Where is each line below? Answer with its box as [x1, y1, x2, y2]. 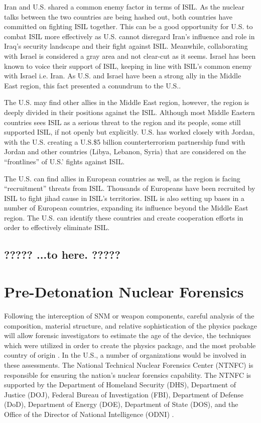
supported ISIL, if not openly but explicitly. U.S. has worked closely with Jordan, [4, 127, 255, 137]
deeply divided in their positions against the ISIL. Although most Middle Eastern [4, 107, 255, 117]
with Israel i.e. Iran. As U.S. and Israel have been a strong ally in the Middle [4, 70, 241, 81]
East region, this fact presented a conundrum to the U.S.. [4, 80, 181, 90]
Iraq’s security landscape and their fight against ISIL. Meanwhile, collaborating [4, 41, 248, 51]
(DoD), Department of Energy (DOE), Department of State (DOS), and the [4, 399, 238, 409]
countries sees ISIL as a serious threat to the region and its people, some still [4, 117, 241, 127]
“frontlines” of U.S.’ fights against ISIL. [4, 156, 125, 166]
